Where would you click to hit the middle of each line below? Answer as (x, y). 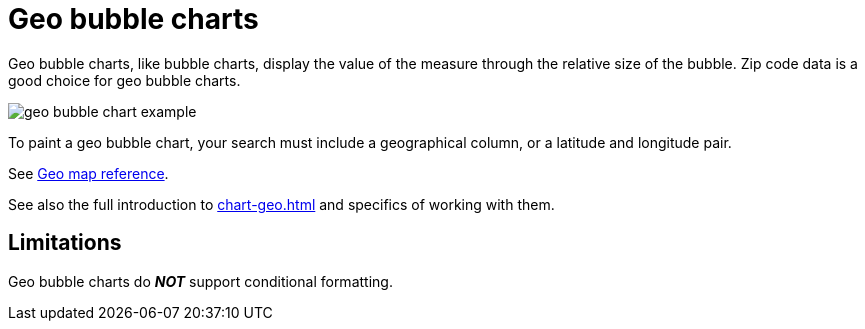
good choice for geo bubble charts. (124, 80)
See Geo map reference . (88, 173)
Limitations (65, 243)
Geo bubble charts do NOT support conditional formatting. (200, 281)
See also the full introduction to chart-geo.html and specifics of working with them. (281, 204)
